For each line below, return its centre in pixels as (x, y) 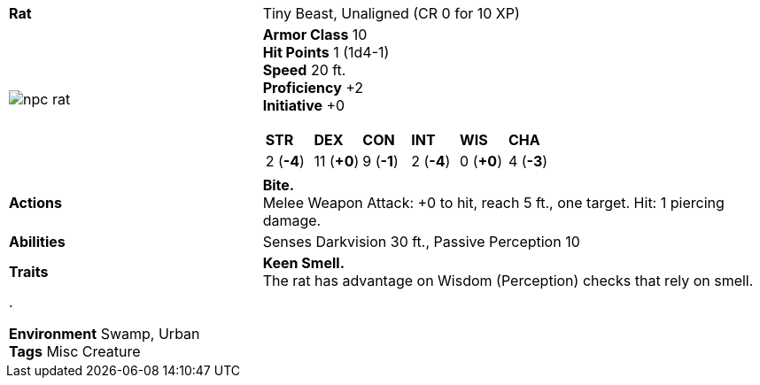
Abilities (37, 242)
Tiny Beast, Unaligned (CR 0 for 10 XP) (391, 13)
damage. (292, 220)
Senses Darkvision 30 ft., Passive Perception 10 (421, 242)
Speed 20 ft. (304, 70)
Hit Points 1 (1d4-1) (326, 52)
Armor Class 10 (315, 35)
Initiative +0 (304, 105)
